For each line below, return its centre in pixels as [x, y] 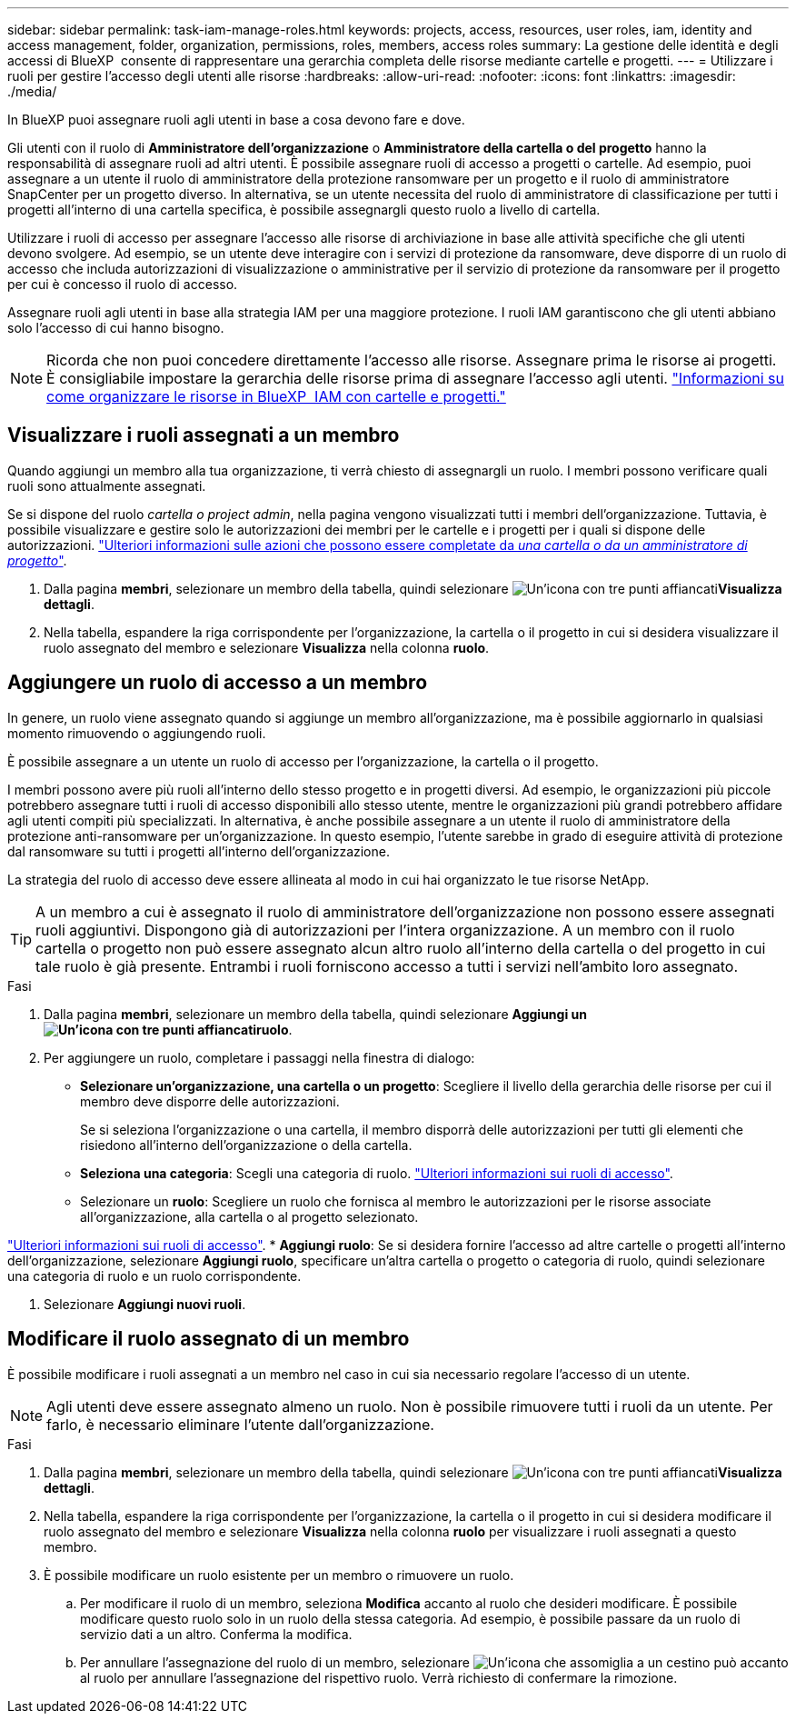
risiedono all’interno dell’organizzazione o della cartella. [246, 1145]
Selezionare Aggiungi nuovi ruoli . [145, 1304]
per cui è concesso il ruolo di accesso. [123, 284]
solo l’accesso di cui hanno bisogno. [116, 328]
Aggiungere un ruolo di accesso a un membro [218, 683]
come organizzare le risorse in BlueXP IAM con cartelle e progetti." [276, 396]
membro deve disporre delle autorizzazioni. [210, 1101]
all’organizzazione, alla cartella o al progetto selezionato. [249, 1216]
